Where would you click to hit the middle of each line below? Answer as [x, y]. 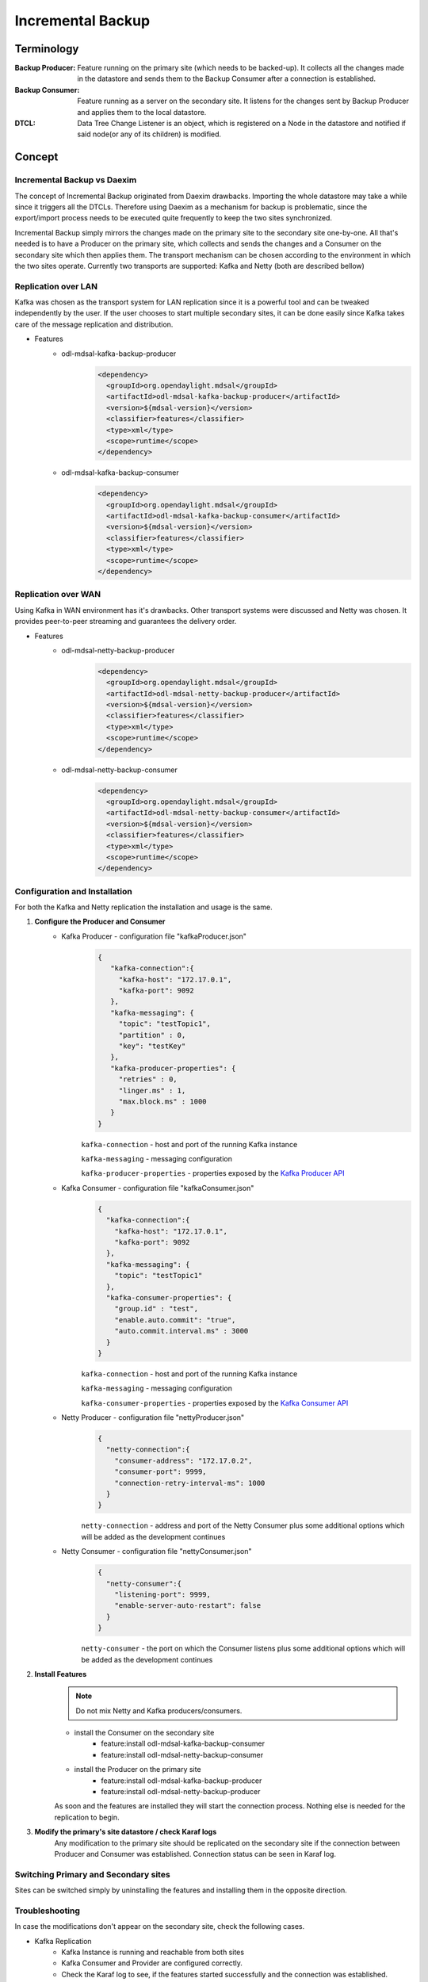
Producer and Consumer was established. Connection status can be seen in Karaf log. [195, 1854]
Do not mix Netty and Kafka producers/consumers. [159, 1710]
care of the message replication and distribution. [94, 324]
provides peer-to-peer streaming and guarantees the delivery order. [126, 622]
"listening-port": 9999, [163, 1594]
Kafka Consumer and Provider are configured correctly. [152, 1963]
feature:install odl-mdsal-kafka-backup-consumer [183, 1743]
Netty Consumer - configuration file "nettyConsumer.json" [157, 1552]
